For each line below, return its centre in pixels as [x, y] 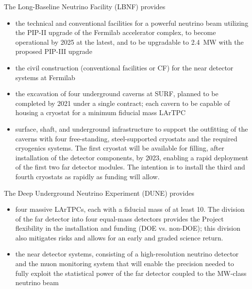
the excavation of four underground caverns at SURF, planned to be [117, 93]
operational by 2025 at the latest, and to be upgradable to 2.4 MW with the [129, 42]
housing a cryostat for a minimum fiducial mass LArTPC [101, 112]
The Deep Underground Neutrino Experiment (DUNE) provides [99, 193]
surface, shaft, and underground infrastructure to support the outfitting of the [132, 128]
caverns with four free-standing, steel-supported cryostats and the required [126, 138]
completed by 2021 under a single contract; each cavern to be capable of [123, 103]
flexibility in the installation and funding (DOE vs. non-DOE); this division [128, 228]
